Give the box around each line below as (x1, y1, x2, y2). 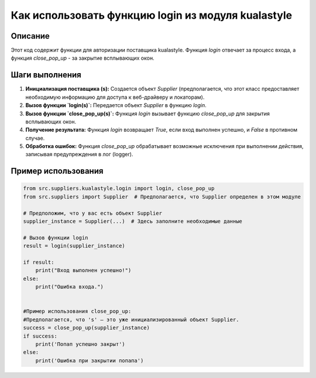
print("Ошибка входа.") (35, 284, 104, 290)
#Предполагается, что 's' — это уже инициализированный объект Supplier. (23, 316, 239, 323)
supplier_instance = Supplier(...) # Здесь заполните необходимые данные (23, 218, 243, 225)
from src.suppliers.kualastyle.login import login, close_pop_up (23, 185, 215, 192)
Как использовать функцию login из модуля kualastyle (11, 9, 293, 22)
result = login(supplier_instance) (23, 243, 125, 249)
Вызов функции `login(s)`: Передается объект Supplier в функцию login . (25, 102, 207, 109)
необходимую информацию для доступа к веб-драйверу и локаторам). (25, 94, 205, 101)
